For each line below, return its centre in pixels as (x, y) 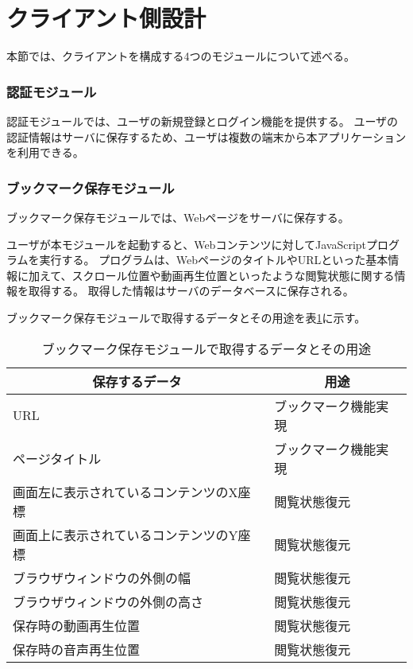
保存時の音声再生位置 (77, 649)
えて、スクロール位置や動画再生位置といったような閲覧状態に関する (217, 275)
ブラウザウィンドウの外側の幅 (102, 578)
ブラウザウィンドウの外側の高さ (108, 601)
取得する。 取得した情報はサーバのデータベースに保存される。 (191, 291)
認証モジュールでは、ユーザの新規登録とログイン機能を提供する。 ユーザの (203, 121)
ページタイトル (57, 458)
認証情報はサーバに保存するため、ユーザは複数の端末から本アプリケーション (206, 136)
